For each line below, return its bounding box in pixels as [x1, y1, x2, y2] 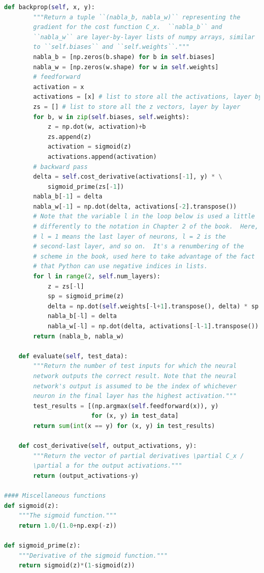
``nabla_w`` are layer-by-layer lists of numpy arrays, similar [33, 33, 255, 41]
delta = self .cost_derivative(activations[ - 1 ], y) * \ [33, 173, 222, 181]
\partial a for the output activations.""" [33, 462, 182, 470]
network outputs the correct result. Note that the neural [33, 372, 237, 380]
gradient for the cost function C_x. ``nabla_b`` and [33, 23, 222, 31]
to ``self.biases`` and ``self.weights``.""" [33, 43, 190, 51]
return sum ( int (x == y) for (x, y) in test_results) [33, 422, 215, 429]
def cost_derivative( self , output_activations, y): [18, 442, 197, 450]
